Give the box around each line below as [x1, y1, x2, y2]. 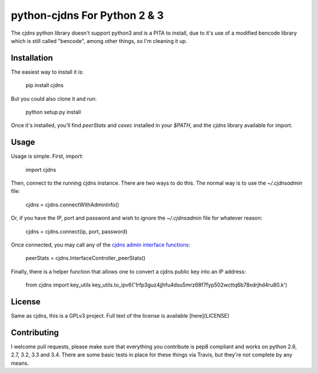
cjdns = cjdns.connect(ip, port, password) [25, 228, 128, 235]
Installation [11, 53, 53, 63]
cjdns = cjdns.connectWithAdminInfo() [25, 201, 120, 208]
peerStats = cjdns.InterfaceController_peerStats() [25, 255, 146, 262]
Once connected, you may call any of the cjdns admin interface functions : [11, 241, 191, 248]
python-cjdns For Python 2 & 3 [11, 9, 164, 22]
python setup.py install [25, 109, 81, 116]
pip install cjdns [25, 82, 64, 89]
